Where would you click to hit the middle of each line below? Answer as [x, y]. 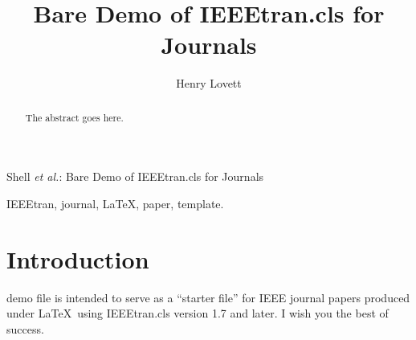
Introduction [78, 258]
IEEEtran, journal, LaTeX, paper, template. [115, 203]
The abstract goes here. [74, 117]
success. [25, 328]
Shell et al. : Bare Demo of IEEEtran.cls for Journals [135, 176]
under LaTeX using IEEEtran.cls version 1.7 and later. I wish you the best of [198, 313]
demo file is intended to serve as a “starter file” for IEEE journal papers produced [208, 297]
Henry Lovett [209, 83]
